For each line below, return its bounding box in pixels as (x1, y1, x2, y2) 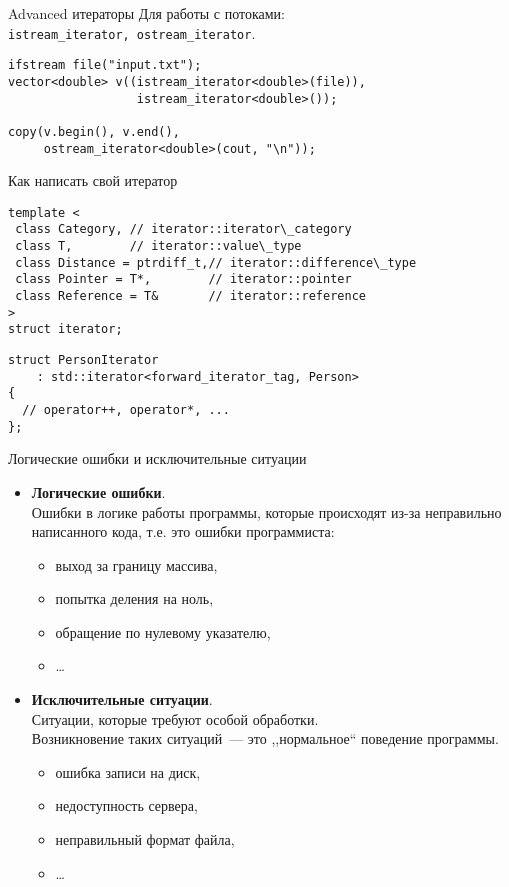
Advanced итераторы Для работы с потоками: (8, 3, 285, 23)
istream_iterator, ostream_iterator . (8, 22, 256, 43)
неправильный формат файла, (55, 829, 235, 850)
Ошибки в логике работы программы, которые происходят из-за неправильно (31, 501, 502, 522)
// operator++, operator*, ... (22, 403, 230, 417)
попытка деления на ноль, (55, 588, 214, 609)
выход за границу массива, (55, 554, 218, 575)
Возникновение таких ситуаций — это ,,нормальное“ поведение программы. (31, 728, 499, 749)
